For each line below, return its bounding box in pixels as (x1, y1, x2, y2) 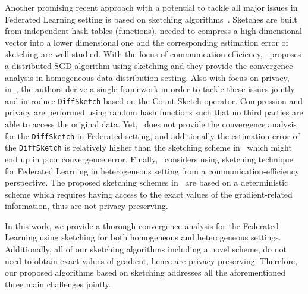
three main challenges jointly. (5, 277, 111, 290)
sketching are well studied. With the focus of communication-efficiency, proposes (5, 48, 301, 60)
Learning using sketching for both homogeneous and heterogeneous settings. (5, 231, 281, 243)
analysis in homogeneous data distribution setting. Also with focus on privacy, (5, 71, 290, 83)
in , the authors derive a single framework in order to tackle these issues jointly (5, 83, 295, 95)
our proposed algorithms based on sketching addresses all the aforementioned (5, 266, 286, 279)
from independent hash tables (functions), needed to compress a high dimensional (5, 24, 302, 37)
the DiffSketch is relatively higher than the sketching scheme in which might (5, 141, 292, 154)
